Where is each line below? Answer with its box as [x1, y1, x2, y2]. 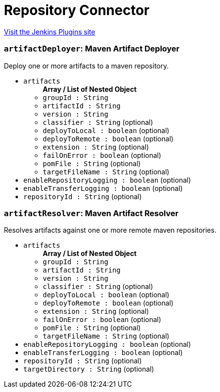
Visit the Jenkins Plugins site [4, 27, 95, 36]
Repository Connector [4, 2, 150, 18]
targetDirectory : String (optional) [23, 365, 154, 374]
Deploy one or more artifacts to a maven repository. [4, 61, 169, 70]
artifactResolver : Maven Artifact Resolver [4, 208, 179, 218]
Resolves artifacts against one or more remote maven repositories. [4, 226, 217, 235]
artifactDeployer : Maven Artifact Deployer [4, 44, 180, 54]
